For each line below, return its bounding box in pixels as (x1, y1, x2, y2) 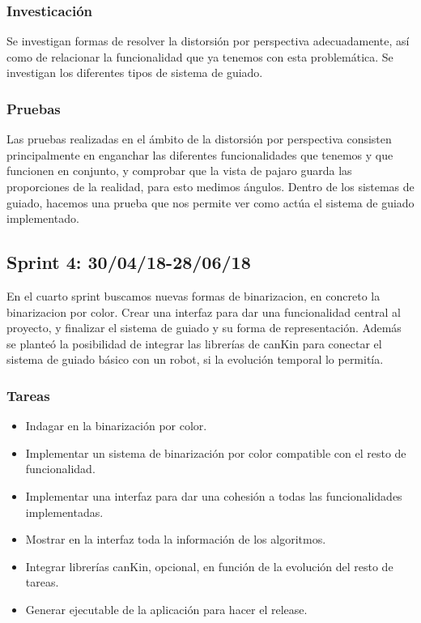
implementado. (6, 210, 79, 227)
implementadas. (25, 503, 104, 520)
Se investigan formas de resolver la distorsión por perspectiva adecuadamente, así (6, 32, 410, 49)
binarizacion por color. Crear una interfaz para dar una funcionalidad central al (6, 303, 401, 320)
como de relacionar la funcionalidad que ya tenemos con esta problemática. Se (6, 48, 393, 65)
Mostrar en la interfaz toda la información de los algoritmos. (25, 531, 326, 548)
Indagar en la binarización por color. (25, 417, 207, 434)
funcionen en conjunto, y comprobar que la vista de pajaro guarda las (6, 162, 352, 179)
